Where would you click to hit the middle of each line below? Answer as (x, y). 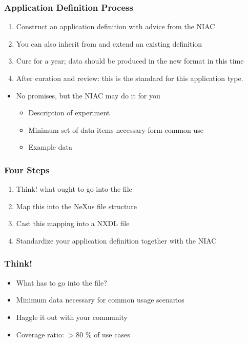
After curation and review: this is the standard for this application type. (130, 78)
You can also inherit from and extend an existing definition (109, 43)
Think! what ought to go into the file (74, 189)
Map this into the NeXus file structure (77, 206)
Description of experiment (69, 113)
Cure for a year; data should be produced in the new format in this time (130, 61)
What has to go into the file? (61, 282)
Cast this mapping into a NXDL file (73, 223)
